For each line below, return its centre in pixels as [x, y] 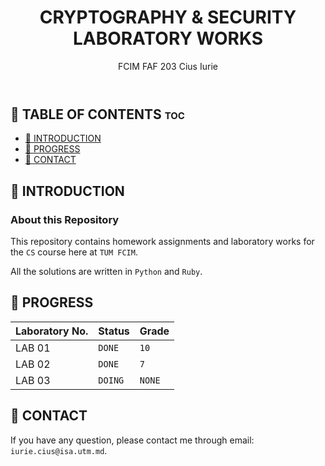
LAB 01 [33, 348]
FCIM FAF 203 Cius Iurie [168, 66]
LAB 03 [33, 380]
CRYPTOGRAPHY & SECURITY [168, 17]
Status [114, 331]
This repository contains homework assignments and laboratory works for [162, 242]
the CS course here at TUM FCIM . [74, 252]
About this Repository [65, 219]
